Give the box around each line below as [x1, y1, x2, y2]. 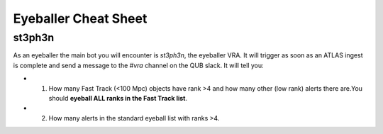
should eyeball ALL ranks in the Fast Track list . [48, 94, 188, 102]
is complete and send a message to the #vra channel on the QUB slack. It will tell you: [13, 61, 264, 69]
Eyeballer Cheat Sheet [13, 11, 148, 26]
